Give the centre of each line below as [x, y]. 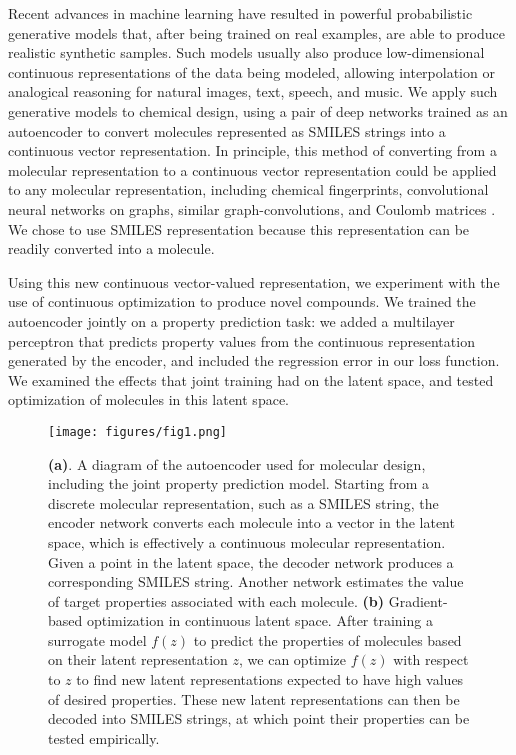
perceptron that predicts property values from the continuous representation [241, 340]
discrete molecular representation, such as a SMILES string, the [243, 502]
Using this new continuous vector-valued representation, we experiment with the [254, 281]
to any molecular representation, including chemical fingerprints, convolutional [248, 189]
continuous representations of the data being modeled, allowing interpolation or [251, 71]
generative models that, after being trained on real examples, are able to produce [256, 32]
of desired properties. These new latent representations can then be [254, 698]
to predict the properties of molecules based [327, 639]
